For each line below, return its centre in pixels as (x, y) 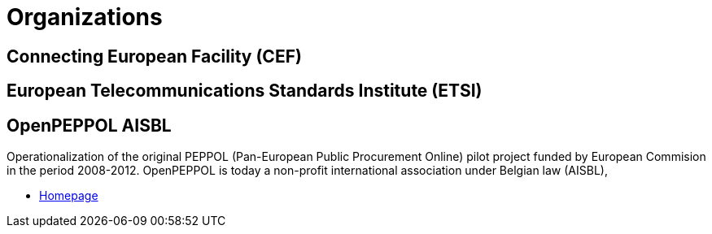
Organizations (85, 17)
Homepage (69, 196)
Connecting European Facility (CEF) (154, 56)
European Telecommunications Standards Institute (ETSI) (245, 91)
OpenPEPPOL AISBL (89, 125)
